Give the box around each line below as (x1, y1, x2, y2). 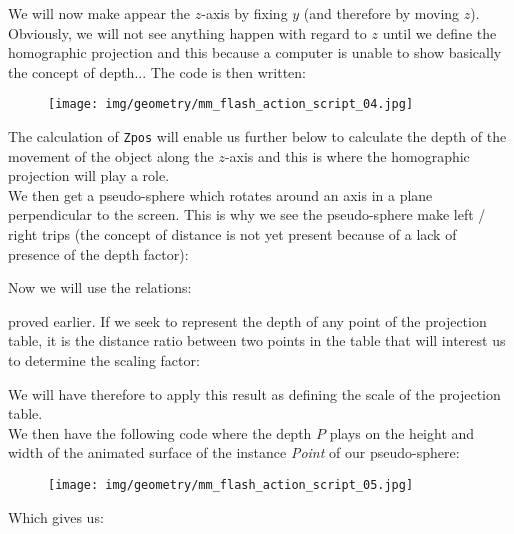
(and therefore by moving (303, 3, 460, 23)
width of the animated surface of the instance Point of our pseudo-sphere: (8, 442, 460, 463)
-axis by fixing (201, 3, 288, 23)
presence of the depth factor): (8, 243, 189, 264)
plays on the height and (329, 422, 475, 443)
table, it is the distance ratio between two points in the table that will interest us (8, 330, 506, 351)
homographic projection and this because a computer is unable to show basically (8, 42, 502, 63)
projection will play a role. (8, 165, 170, 186)
